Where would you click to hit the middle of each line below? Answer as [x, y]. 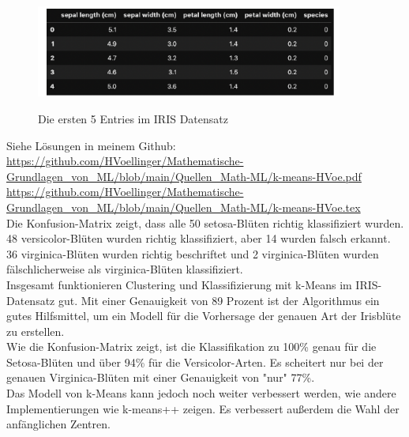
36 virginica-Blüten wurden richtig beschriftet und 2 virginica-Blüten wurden [193, 253]
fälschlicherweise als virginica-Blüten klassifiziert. [125, 269]
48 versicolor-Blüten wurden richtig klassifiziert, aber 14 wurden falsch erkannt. [199, 238]
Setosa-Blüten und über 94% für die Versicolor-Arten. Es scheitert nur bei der [195, 362]
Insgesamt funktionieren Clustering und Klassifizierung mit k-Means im [179, 284]
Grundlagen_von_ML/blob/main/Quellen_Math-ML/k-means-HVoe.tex [184, 207]
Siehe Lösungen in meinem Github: [91, 145]
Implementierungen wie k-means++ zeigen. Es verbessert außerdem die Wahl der [203, 408]
